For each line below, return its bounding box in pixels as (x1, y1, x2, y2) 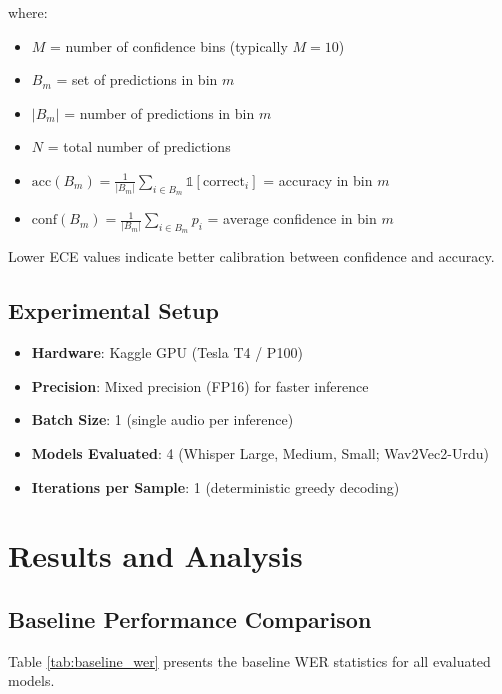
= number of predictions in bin (64, 102, 255, 123)
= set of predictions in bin (56, 69, 218, 90)
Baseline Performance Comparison (8, 603, 372, 634)
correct (202, 174, 246, 189)
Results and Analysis (8, 535, 303, 576)
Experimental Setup (8, 295, 219, 326)
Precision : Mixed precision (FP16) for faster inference (31, 375, 369, 396)
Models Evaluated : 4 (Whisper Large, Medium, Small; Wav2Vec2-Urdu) (31, 442, 489, 463)
